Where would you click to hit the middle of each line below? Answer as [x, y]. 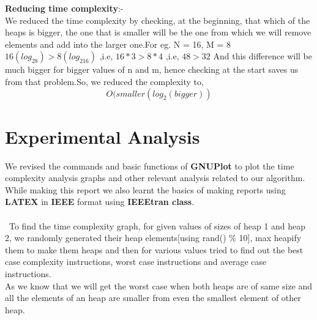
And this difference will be [263, 56]
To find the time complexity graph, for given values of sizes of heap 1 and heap [157, 225]
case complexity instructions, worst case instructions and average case [136, 262]
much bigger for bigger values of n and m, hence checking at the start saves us [152, 69]
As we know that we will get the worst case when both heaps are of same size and [159, 285]
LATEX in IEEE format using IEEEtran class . [100, 202]
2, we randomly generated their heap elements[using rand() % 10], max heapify [153, 238]
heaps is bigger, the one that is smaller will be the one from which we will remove [158, 32]
